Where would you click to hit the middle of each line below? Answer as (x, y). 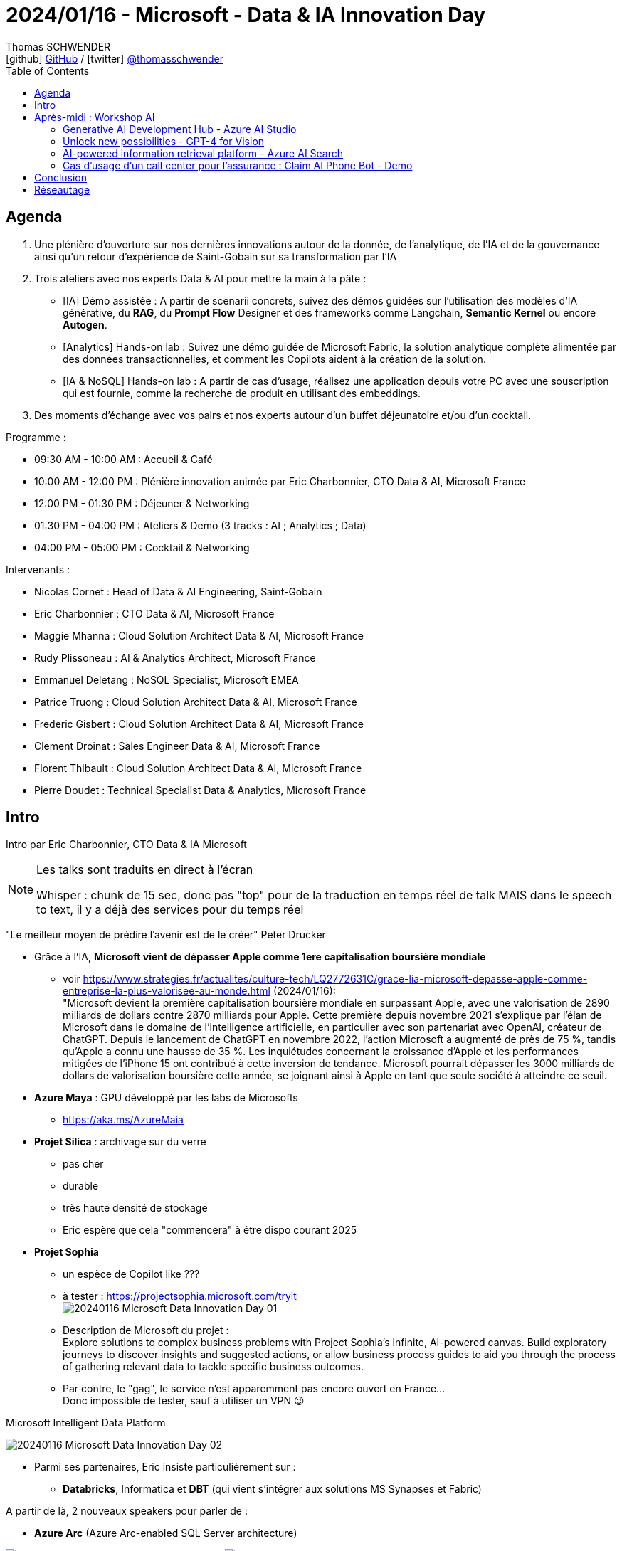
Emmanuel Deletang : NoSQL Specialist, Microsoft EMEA (167, 679)
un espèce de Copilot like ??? (131, 1274)
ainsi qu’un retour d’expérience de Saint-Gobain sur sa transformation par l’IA (216, 256)
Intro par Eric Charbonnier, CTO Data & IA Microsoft (126, 845)
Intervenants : (38, 569)
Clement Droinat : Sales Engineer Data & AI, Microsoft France (177, 746)
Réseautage (62, 189)
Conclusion (61, 177)
